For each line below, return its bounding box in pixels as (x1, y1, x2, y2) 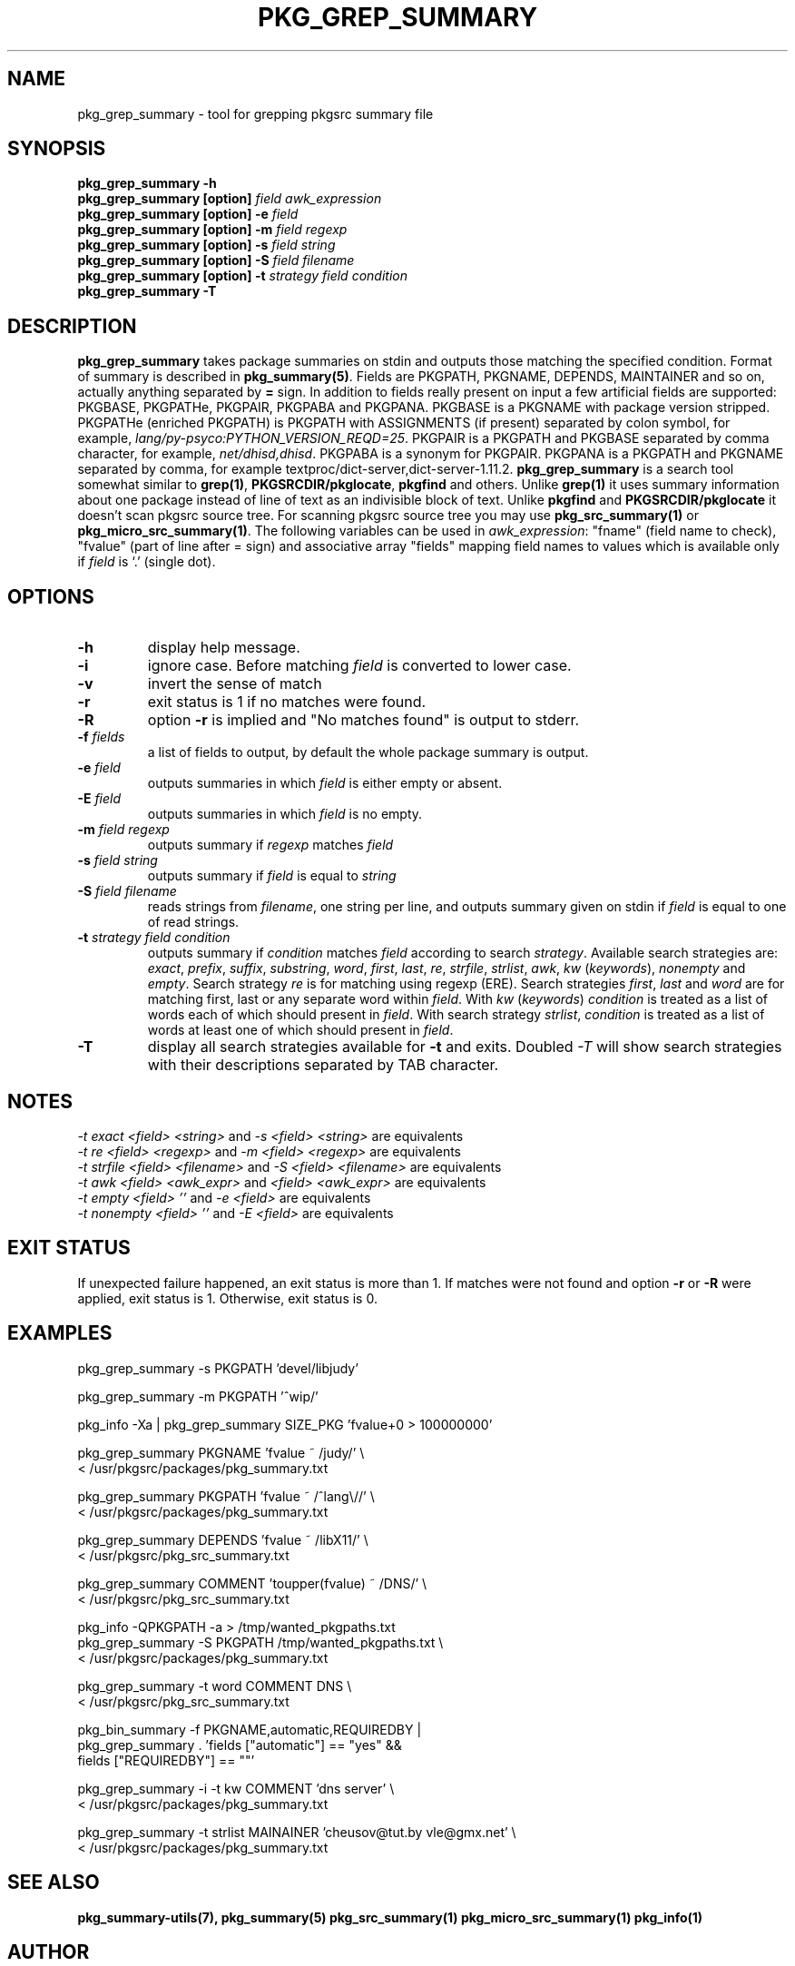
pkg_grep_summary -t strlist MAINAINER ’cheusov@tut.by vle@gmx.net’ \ (77, 1823, 516, 1840)
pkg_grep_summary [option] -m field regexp (77, 221, 348, 238)
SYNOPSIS (7, 137, 106, 161)
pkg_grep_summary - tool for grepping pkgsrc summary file (77, 105, 434, 122)
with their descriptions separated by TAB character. (147, 1056, 499, 1075)
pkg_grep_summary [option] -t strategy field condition (77, 268, 407, 284)
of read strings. (147, 914, 240, 930)
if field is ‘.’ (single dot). (77, 554, 216, 570)
